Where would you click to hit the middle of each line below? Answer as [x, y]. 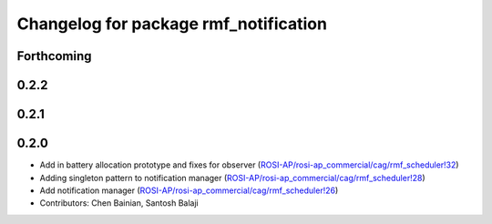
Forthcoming [54, 56]
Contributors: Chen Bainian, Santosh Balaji [119, 203]
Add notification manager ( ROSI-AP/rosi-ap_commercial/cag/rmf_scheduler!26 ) [189, 190]
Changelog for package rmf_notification [172, 24]
